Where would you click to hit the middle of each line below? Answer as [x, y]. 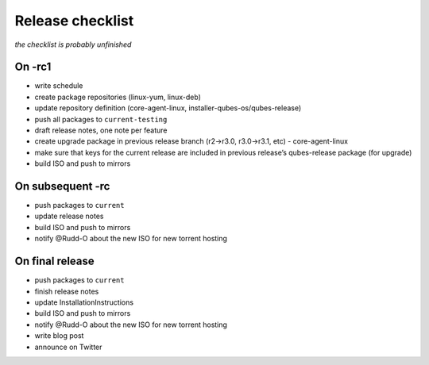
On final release [54, 261]
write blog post [59, 336]
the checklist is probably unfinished [73, 44]
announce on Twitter [68, 347]
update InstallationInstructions [84, 302]
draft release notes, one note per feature [101, 130]
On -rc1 [33, 67]
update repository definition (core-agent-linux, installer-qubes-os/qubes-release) [168, 108]
